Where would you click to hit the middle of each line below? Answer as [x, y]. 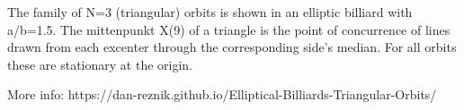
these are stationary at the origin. [100, 64]
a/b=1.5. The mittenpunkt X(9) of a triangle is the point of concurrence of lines [229, 29]
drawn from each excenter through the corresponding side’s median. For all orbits [232, 47]
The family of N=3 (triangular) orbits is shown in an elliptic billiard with [210, 12]
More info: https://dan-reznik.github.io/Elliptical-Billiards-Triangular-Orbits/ [222, 94]
